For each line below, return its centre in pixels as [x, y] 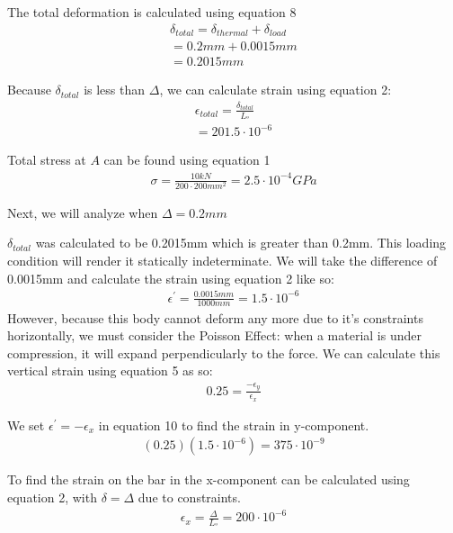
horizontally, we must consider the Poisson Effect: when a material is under [214, 335]
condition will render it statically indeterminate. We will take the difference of [222, 260]
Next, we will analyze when [83, 212]
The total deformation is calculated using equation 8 [152, 12]
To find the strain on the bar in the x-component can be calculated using [209, 479]
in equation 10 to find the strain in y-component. [234, 425]
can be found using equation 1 [187, 160]
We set [26, 425]
